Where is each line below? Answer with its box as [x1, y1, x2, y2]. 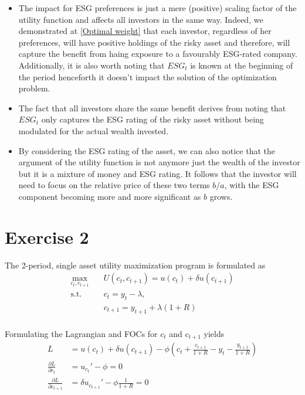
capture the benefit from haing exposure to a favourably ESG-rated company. [18, 47, 297, 60]
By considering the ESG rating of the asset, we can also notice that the [18, 144, 275, 156]
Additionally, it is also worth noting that [18, 59, 165, 71]
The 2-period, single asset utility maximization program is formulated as [5, 258, 266, 271]
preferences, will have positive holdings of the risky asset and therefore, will [18, 36, 290, 48]
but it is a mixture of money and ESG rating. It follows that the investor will [18, 167, 297, 179]
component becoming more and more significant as [18, 190, 201, 202]
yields [204, 327, 225, 339]
